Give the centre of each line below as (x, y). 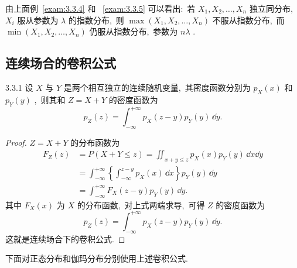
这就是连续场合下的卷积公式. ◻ (65, 238)
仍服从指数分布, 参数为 (134, 31)
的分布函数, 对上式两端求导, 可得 (141, 205)
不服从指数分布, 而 (248, 20)
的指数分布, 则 (96, 20)
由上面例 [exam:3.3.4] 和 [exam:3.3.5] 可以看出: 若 (100, 8)
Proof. (16, 142)
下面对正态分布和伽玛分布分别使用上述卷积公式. (97, 258)
